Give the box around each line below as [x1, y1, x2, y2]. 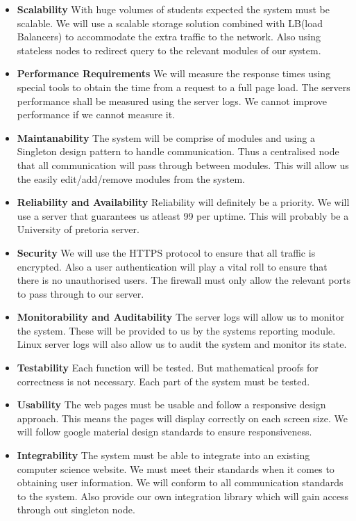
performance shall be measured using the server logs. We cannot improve [17, 93, 328, 108]
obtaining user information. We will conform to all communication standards [17, 475, 344, 490]
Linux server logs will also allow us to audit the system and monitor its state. [17, 337, 347, 351]
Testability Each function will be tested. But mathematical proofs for [17, 360, 319, 375]
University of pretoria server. [17, 222, 139, 237]
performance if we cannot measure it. [17, 107, 176, 122]
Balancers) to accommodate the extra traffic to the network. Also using [17, 29, 321, 44]
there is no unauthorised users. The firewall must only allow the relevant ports [17, 273, 350, 287]
